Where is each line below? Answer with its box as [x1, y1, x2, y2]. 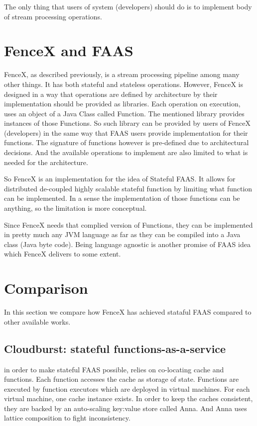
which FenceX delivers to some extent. [4, 249, 121, 259]
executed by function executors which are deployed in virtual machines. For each [4, 383, 250, 394]
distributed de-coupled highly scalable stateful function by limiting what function [4, 183, 253, 193]
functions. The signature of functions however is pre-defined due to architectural [4, 137, 249, 148]
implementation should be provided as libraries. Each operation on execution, [4, 98, 241, 109]
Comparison [4, 278, 88, 298]
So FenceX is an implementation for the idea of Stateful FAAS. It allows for [4, 173, 236, 184]
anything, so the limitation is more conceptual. [4, 203, 147, 213]
